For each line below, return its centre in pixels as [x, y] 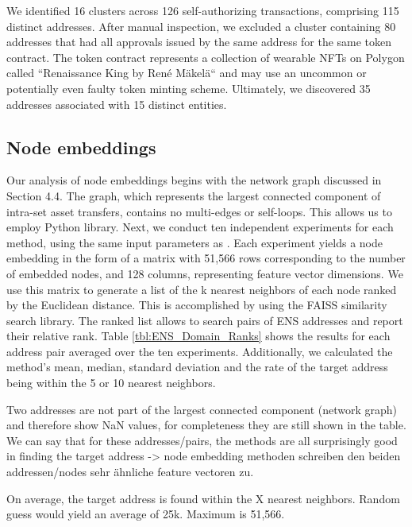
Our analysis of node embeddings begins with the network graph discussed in [194, 180]
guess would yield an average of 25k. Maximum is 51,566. [146, 514]
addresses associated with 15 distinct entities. [117, 104]
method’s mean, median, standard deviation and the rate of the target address [197, 367]
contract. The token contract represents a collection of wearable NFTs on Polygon [206, 57]
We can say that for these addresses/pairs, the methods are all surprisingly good [202, 440]
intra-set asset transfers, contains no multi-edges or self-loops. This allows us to [199, 211]
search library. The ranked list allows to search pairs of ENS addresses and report [205, 320]
